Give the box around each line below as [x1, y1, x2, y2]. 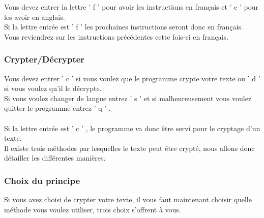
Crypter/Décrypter [4, 53, 85, 66]
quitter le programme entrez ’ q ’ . [4, 103, 111, 113]
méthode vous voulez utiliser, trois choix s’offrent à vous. [4, 204, 181, 214]
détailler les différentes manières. [4, 152, 106, 163]
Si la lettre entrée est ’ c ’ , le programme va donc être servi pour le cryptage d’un [4, 122, 260, 133]
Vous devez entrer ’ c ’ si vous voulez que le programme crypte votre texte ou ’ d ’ [4, 73, 260, 83]
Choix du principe [4, 174, 80, 186]
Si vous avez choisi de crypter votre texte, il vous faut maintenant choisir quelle [4, 194, 252, 205]
